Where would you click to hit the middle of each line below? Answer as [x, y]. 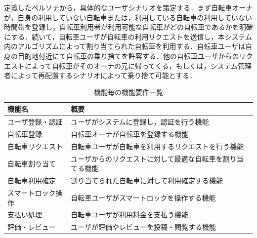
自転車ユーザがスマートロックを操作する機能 [143, 197]
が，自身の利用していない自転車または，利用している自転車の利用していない [128, 17]
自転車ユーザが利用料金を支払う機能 [130, 215]
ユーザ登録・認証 [35, 122]
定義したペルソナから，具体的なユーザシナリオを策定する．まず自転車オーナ [128, 7]
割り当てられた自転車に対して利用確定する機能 [147, 180]
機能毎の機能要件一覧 [128, 92]
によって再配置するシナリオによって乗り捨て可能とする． [104, 75]
